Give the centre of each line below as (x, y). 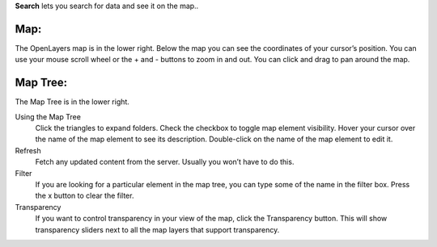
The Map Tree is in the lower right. (72, 102)
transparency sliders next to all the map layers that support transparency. (157, 229)
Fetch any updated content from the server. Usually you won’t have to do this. (165, 162)
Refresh (28, 150)
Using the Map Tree (48, 116)
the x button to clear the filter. (85, 196)
